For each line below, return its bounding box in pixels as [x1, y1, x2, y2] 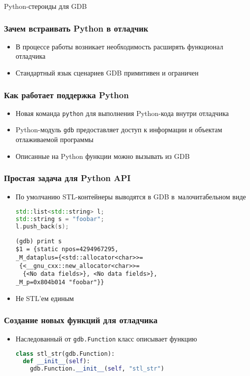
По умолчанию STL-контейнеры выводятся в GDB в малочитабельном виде [15, 191, 246, 201]
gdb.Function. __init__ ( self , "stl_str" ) [30, 365, 165, 372]
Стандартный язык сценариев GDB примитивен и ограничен [15, 68, 199, 77]
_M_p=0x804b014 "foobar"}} [15, 279, 104, 286]
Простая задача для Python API [4, 172, 131, 184]
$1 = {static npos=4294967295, [15, 246, 119, 253]
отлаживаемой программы [15, 134, 94, 145]
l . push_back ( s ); [15, 223, 69, 230]
